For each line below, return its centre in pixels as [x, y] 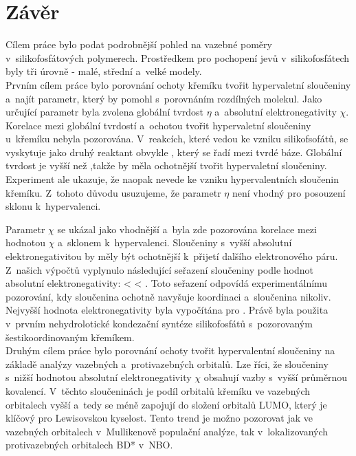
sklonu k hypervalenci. [53, 206]
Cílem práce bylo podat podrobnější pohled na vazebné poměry [139, 44]
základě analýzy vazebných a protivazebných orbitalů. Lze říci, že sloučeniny [167, 363]
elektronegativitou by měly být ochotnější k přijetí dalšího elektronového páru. [172, 256]
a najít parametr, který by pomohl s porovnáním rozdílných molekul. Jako [164, 98]
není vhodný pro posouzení [289, 192]
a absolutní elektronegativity [276, 112]
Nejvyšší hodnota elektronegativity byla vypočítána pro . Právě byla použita [167, 310]
